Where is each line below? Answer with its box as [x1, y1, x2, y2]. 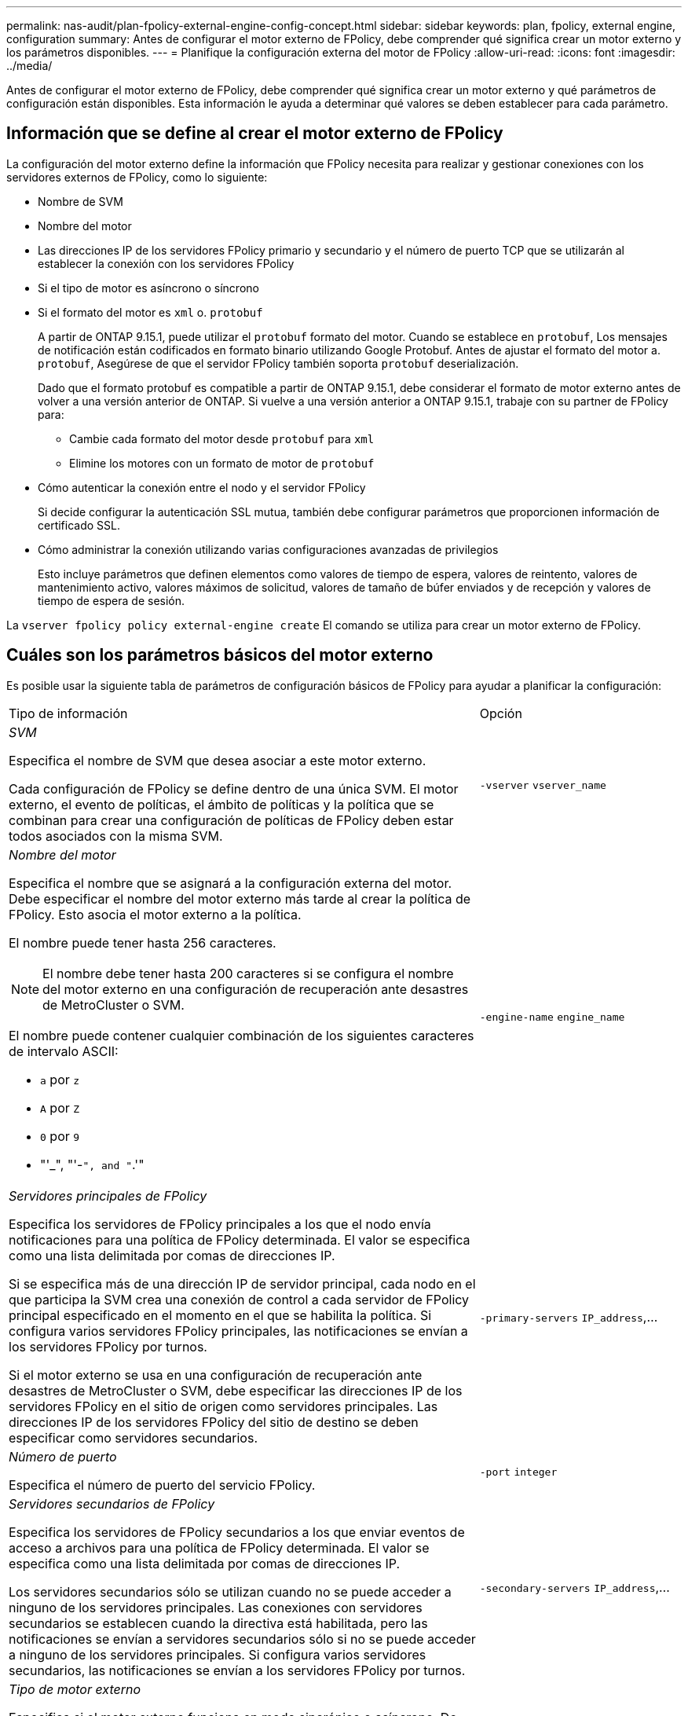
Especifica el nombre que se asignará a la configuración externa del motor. [9, 874, 452, 891]
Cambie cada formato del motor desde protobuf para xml [69, 431, 375, 445]
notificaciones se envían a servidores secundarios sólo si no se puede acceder [9, 1630, 476, 1647]
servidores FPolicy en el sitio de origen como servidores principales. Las [9, 1398, 438, 1414]
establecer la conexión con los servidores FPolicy [38, 256, 295, 270]
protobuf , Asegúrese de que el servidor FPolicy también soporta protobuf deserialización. [38, 356, 519, 370]
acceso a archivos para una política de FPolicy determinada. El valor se [9, 1539, 430, 1556]
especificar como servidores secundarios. [9, 1429, 258, 1446]
